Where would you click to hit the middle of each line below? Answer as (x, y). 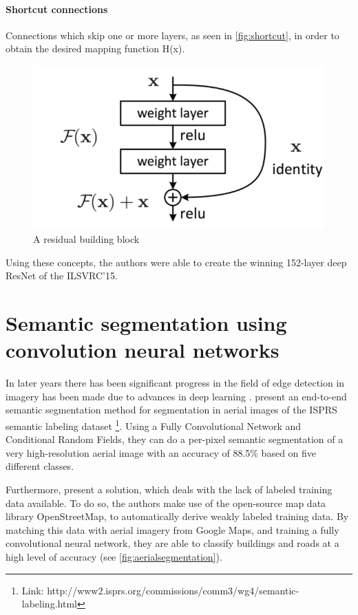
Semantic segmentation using (146, 323)
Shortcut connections (57, 9)
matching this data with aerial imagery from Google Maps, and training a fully (172, 529)
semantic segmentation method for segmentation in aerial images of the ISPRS (171, 410)
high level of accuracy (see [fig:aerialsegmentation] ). (114, 556)
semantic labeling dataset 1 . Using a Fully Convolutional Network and (154, 424)
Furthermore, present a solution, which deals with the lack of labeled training (169, 489)
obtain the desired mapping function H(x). (95, 48)
